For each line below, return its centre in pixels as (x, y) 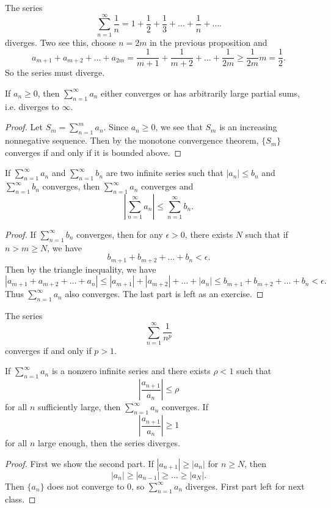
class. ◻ (20, 499)
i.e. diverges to (32, 106)
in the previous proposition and (209, 42)
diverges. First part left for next (245, 486)
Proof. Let (24, 127)
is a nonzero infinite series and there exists (131, 371)
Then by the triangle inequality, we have (81, 269)
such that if (267, 234)
